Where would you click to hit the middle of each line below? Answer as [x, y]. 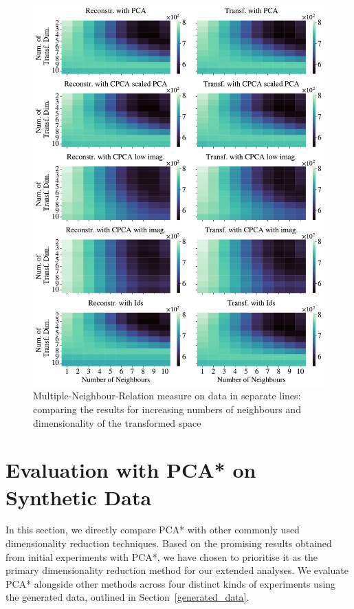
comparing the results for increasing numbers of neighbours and [167, 409]
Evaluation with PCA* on [131, 470]
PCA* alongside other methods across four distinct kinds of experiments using [171, 583]
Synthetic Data [79, 497]
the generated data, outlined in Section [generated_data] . [128, 597]
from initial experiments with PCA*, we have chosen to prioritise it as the [162, 556]
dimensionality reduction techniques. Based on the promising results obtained [169, 543]
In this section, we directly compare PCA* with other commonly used [153, 530]
